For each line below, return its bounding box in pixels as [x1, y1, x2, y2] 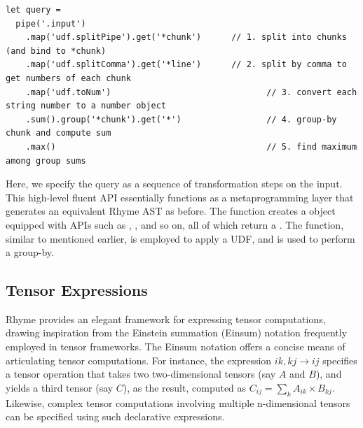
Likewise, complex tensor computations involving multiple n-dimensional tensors [6, 395, 350, 410]
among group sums [6, 155, 86, 166]
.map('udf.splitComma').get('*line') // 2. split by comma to [25, 59, 347, 70]
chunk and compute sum [6, 128, 111, 138]
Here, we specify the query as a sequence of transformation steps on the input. [6, 176, 343, 191]
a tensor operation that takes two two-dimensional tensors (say [6, 366, 276, 381]
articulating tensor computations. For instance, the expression [6, 352, 272, 367]
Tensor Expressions [6, 279, 148, 301]
